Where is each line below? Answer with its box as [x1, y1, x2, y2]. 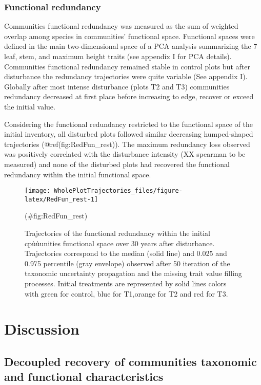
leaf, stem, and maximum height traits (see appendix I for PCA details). [4, 51, 232, 61]
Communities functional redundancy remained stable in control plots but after [4, 61, 250, 71]
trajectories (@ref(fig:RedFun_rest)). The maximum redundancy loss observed [4, 138, 250, 149]
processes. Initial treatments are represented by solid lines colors [25, 278, 227, 288]
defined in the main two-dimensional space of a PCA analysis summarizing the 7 [4, 41, 257, 51]
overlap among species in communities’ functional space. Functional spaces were [4, 30, 255, 41]
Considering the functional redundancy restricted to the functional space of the [4, 118, 253, 129]
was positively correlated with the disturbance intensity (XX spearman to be [4, 149, 246, 159]
